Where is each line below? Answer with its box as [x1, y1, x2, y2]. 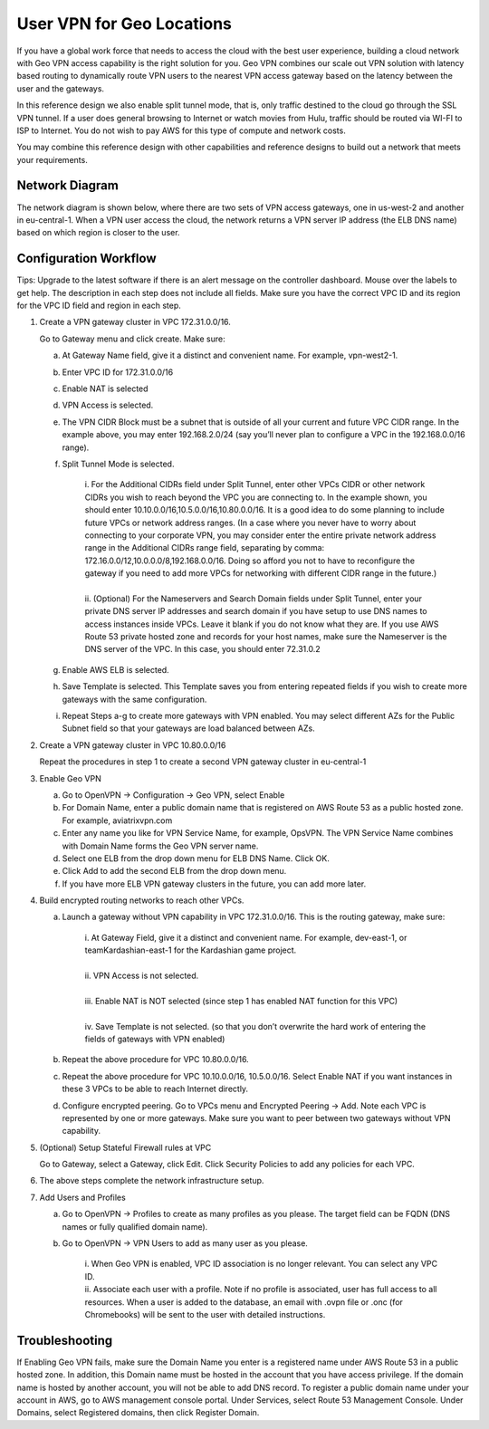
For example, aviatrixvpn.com [62, 815, 173, 826]
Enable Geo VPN [39, 772, 101, 783]
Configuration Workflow [16, 251, 157, 266]
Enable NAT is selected [62, 383, 149, 394]
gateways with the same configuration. [62, 694, 207, 705]
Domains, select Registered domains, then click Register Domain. [16, 1407, 260, 1418]
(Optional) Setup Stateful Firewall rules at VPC [39, 1142, 212, 1153]
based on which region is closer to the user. [16, 227, 180, 238]
